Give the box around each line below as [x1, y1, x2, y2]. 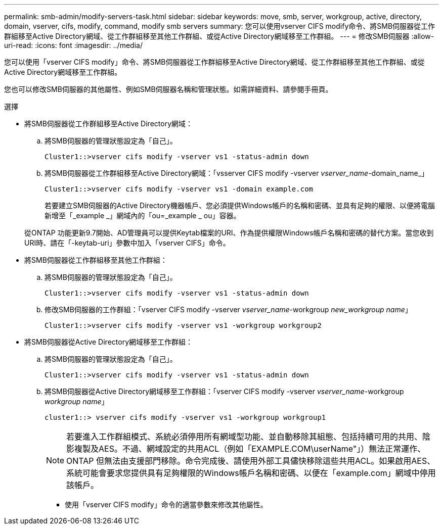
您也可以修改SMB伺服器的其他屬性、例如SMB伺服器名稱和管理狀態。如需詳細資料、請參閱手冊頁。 [4, 85, 333, 93]
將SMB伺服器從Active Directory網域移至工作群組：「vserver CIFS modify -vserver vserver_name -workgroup [45, 387, 404, 396]
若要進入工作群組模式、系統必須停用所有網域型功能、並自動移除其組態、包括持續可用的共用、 [66, 431, 423, 442]
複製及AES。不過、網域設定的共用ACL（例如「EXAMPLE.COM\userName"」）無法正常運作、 [74, 444, 426, 454]
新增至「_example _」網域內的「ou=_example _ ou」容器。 [45, 211, 241, 220]
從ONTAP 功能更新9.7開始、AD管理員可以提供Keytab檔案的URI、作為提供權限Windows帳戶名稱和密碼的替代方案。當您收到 [24, 228, 434, 237]
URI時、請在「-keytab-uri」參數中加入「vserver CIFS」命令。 [24, 238, 230, 247]
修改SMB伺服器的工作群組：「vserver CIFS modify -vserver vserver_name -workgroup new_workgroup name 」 [45, 305, 412, 314]
